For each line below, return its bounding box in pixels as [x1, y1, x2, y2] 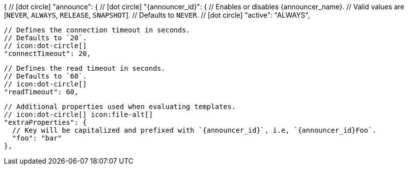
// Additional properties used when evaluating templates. [4, 103, 236, 111]
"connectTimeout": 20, [4, 50, 91, 57]
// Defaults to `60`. [4, 72, 87, 80]
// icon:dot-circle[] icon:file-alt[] [4, 111, 153, 118]
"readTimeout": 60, [4, 88, 79, 96]
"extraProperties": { [4, 118, 87, 126]
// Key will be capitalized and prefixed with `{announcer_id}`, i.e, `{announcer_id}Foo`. [12, 126, 377, 134]
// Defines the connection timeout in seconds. [4, 26, 190, 34]
